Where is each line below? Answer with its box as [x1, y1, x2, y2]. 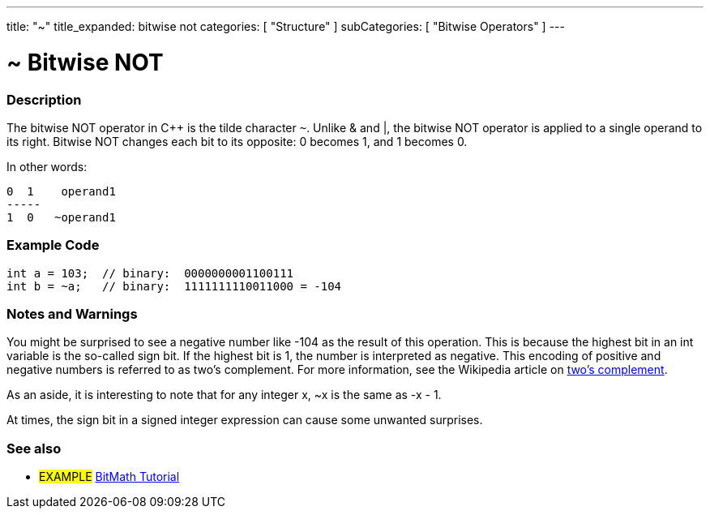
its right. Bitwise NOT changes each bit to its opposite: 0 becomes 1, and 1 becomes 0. [6, 134, 468, 148]
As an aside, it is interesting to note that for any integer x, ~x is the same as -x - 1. [6, 388, 442, 402]
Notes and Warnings [6, 306, 138, 322]
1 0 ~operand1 [6, 210, 116, 224]
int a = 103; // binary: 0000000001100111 [6, 266, 294, 280]
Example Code [6, 237, 100, 254]
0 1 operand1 [6, 184, 116, 198]
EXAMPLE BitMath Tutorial [39, 470, 180, 484]
